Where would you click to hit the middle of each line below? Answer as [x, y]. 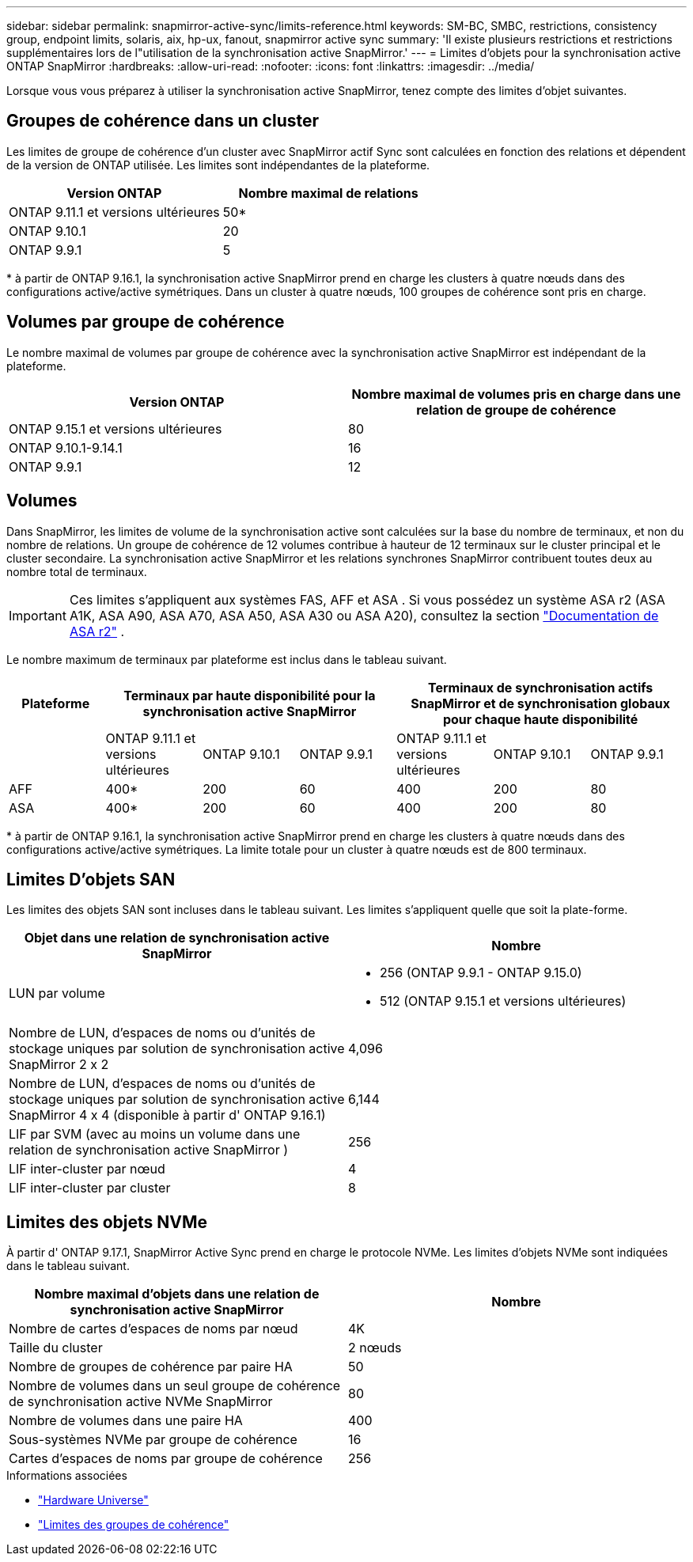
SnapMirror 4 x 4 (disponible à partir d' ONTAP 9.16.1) [167, 1115]
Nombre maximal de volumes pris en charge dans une [516, 394]
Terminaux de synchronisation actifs [540, 687]
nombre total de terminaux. [77, 571]
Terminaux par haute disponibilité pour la [250, 695]
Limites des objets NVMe [107, 1222]
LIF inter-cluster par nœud [87, 1169]
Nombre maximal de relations [328, 193]
